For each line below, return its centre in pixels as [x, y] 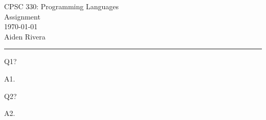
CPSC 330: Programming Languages [61, 6]
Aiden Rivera [25, 36]
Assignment [22, 16]
